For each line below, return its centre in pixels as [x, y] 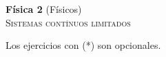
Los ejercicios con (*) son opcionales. [83, 45]
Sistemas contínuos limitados [68, 22]
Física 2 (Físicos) [44, 9]
